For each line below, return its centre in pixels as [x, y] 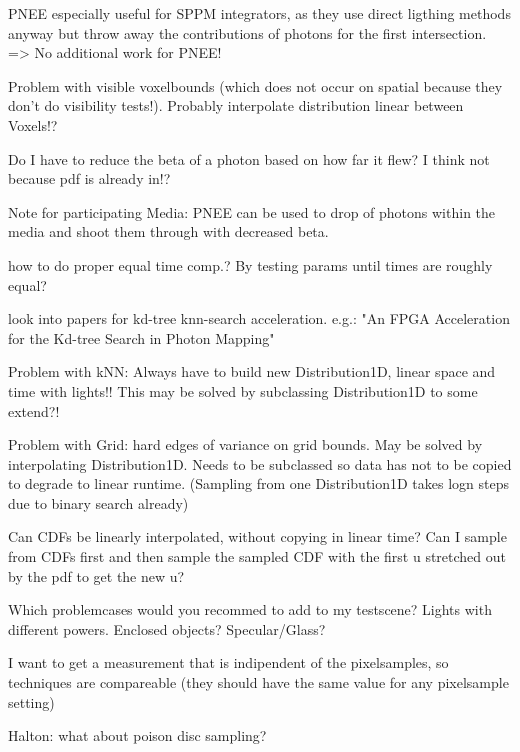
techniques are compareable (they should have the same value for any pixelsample [258, 682]
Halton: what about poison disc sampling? [137, 735]
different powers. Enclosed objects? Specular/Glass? [167, 628]
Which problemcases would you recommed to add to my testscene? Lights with [250, 609]
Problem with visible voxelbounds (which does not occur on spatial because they [255, 85]
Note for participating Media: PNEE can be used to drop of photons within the [252, 211]
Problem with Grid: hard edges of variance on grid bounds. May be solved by [245, 444]
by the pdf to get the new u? [96, 575]
